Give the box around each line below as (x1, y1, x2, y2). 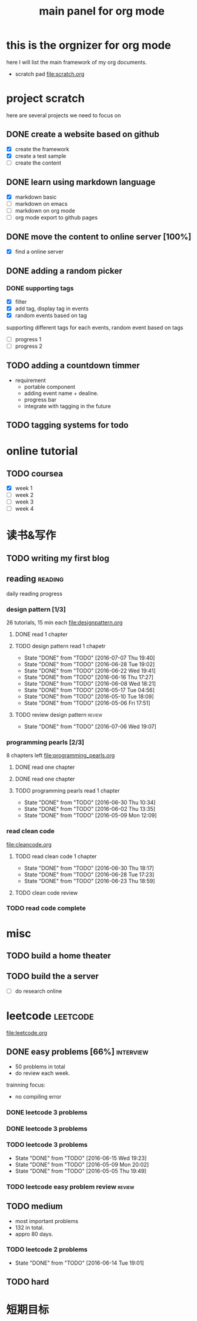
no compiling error (15, 1093, 62, 1100)
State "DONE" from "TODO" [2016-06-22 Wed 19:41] (24, 667, 156, 674)
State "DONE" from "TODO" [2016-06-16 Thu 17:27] (24, 673, 154, 681)
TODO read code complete (6, 904, 86, 912)
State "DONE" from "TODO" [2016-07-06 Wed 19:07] (24, 723, 156, 730)
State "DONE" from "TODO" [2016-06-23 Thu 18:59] (24, 877, 156, 884)
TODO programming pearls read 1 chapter (15, 787, 120, 794)
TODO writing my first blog (6, 553, 110, 563)
